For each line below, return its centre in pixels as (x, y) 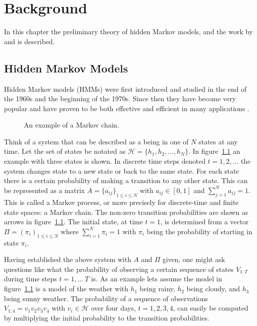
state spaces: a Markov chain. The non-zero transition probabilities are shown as (126, 212)
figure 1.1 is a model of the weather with (66, 289)
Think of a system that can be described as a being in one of (96, 141)
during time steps (30, 279)
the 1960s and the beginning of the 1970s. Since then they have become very (120, 98)
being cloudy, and (213, 289)
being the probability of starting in (200, 231)
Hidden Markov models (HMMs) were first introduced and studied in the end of (125, 89)
